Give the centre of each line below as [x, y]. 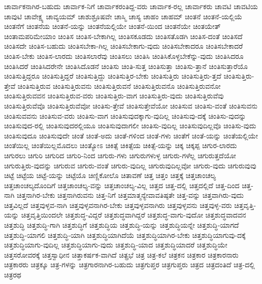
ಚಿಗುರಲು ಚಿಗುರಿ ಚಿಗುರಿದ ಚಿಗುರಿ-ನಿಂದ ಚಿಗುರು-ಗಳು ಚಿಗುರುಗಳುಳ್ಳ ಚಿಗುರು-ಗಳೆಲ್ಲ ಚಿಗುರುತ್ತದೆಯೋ [120, 155]
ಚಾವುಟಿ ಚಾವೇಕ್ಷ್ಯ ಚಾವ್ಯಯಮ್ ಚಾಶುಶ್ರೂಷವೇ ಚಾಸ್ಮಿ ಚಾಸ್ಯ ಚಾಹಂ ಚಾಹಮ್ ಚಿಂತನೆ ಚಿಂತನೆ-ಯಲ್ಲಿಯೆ [123, 16]
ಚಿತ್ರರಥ [13, 275]
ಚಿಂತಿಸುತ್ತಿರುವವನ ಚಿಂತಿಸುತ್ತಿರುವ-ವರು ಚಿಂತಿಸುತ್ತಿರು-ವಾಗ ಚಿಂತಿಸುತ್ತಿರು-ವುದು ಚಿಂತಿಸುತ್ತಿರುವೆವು [114, 96]
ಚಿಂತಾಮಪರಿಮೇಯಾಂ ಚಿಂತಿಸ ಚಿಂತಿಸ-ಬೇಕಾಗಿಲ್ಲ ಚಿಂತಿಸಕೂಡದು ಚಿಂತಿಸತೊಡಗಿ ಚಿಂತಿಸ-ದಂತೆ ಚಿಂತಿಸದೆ [123, 36]
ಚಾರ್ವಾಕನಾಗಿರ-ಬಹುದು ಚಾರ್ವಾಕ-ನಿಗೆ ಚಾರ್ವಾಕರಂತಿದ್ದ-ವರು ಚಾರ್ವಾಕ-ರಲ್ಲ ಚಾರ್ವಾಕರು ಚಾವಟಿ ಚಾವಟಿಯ [131, 6]
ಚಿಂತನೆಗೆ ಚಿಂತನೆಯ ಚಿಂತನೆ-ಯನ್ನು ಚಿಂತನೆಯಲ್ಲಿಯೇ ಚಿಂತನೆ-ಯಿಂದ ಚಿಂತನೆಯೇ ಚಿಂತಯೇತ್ [112, 26]
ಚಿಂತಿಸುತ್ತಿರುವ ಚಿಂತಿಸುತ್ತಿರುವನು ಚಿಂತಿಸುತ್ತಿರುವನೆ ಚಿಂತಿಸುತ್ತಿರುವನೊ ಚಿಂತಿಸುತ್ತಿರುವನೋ [119, 85]
